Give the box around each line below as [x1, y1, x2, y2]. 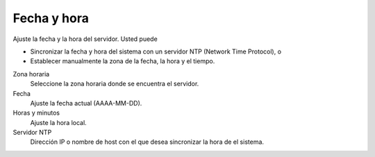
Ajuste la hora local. [30, 118, 87, 126]
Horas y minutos [12, 108, 60, 117]
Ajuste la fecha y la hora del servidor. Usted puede [12, 35, 158, 43]
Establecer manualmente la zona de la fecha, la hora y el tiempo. [30, 57, 215, 65]
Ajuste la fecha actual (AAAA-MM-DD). [30, 99, 142, 107]
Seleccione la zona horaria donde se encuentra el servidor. [30, 80, 199, 88]
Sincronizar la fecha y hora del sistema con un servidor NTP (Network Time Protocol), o [30, 47, 281, 56]
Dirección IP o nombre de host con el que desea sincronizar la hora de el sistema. [30, 138, 264, 146]
